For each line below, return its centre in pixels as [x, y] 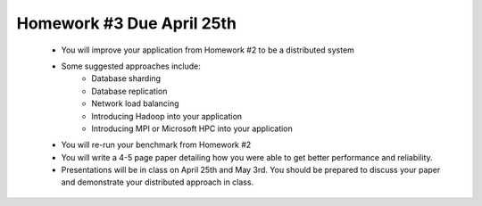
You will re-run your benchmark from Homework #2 [156, 145]
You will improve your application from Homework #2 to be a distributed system [208, 50]
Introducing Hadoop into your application [167, 116]
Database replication [129, 91]
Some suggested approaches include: [131, 66]
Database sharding [126, 78]
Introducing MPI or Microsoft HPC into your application [192, 128]
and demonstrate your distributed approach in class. [158, 182]
